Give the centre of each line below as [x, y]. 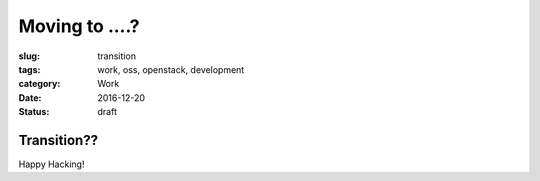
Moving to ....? [79, 26]
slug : [29, 56]
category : [39, 84]
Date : [30, 97]
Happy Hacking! [51, 164]
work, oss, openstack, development [171, 69]
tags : [29, 69]
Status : [34, 112]
